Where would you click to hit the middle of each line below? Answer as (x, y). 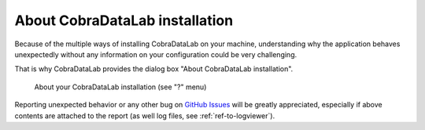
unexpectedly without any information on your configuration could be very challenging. (156, 54)
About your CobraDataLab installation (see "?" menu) (120, 87)
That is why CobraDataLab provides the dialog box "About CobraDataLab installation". (154, 69)
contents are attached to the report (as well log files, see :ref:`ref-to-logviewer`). (145, 116)
